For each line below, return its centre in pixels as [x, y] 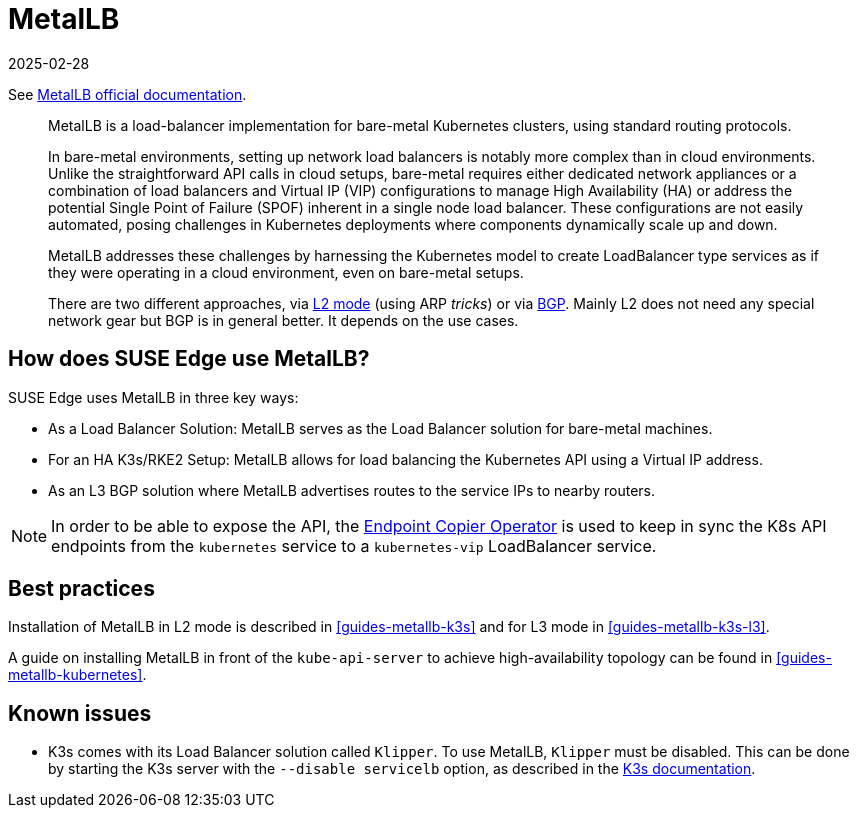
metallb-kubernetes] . [77, 675]
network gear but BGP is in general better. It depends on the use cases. [283, 320]
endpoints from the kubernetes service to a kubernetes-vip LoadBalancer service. [354, 545]
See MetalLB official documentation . [127, 94]
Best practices [81, 589]
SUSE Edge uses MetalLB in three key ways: [153, 397]
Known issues [80, 713]
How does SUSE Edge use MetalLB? [189, 359]
